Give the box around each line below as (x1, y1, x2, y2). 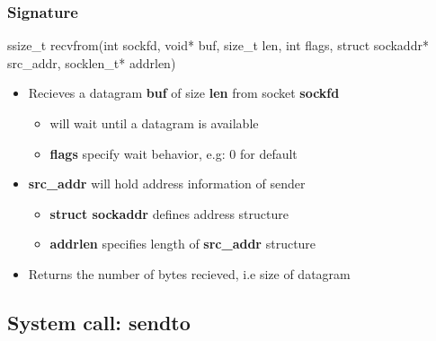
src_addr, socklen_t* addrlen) (7, 53, 176, 72)
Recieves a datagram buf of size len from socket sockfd (28, 83, 340, 102)
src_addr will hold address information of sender (28, 174, 306, 193)
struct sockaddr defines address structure (49, 204, 289, 223)
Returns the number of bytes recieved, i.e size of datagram (28, 264, 351, 283)
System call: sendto (7, 308, 191, 336)
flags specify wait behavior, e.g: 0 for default (49, 144, 298, 162)
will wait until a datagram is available (49, 114, 259, 132)
